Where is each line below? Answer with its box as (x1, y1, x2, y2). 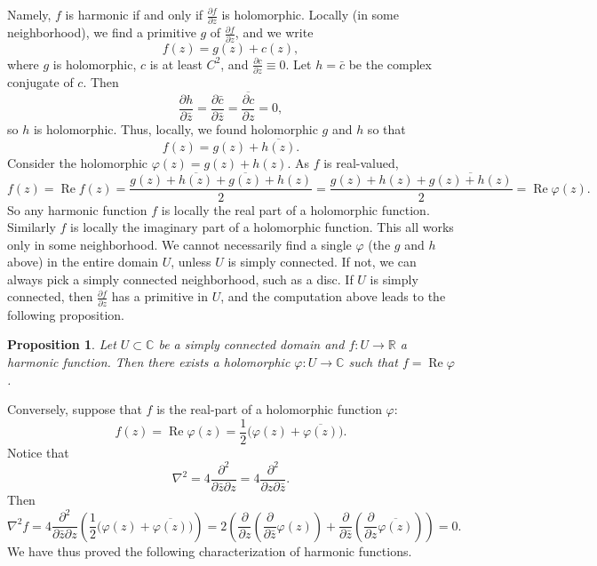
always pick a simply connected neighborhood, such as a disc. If (7, 269, 354, 288)
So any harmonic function (7, 200, 147, 219)
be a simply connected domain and (158, 335, 345, 354)
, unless (171, 252, 211, 271)
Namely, (7, 5, 52, 23)
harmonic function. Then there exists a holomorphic (7, 352, 291, 371)
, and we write (235, 23, 314, 42)
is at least (149, 54, 203, 73)
